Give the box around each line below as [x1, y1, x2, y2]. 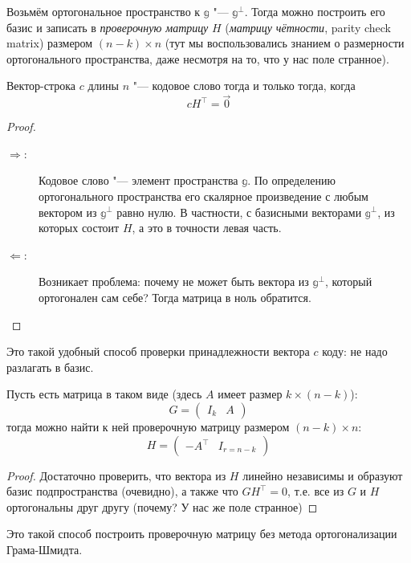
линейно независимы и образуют [242, 467, 403, 483]
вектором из [39, 203, 97, 220]
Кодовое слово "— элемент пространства [39, 172, 238, 189]
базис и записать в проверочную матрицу [6, 18, 209, 35]
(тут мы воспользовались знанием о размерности [165, 35, 405, 51]
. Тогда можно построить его [244, 3, 385, 19]
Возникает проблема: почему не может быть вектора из [39, 273, 309, 290]
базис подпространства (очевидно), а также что [6, 483, 238, 500]
